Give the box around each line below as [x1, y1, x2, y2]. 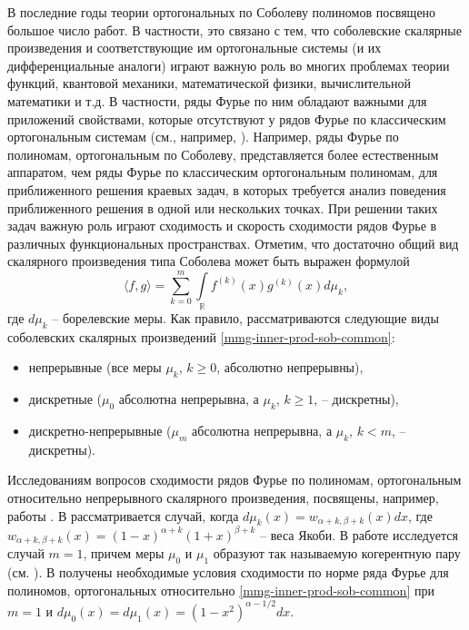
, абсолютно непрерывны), [216, 358, 364, 377]
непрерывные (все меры [28, 358, 162, 377]
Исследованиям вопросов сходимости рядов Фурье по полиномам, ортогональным [7, 470, 462, 489]
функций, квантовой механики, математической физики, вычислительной [7, 74, 411, 93]
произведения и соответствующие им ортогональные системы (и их [7, 38, 382, 57]
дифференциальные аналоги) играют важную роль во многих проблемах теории [7, 55, 450, 74]
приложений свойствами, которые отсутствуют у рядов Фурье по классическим [7, 109, 446, 128]
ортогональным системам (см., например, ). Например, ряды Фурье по [7, 127, 399, 146]
